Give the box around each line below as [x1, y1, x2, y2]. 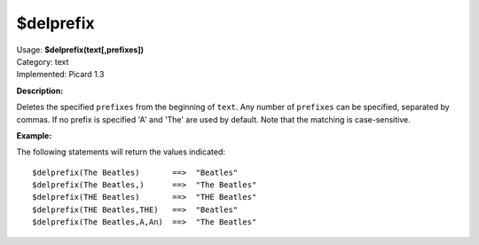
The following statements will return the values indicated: [16, 146, 226, 157]
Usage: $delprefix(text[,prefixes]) [16, 44, 144, 55]
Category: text [16, 56, 69, 67]
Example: [16, 130, 52, 141]
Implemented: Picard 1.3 [16, 69, 105, 80]
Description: [16, 85, 64, 96]
